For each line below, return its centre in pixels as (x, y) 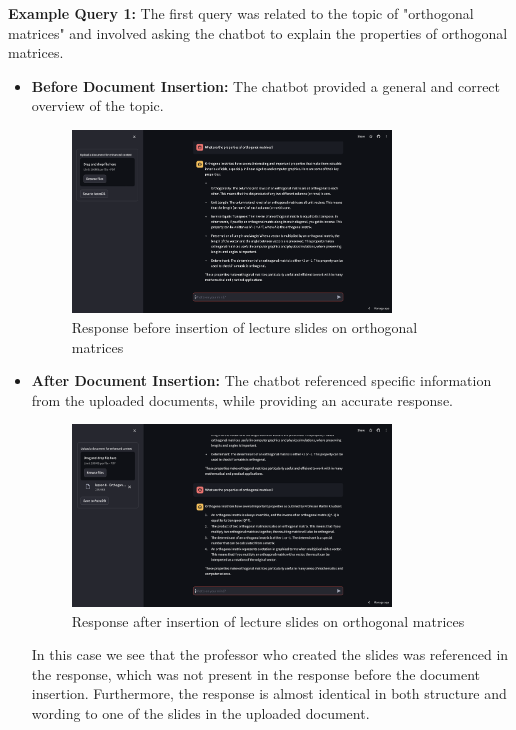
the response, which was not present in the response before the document (255, 673)
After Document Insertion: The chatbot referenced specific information (261, 380)
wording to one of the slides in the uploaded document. (200, 712)
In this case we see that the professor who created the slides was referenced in (270, 654)
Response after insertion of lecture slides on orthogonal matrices (268, 620)
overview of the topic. (97, 105)
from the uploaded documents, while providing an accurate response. (242, 399)
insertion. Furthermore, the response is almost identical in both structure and (269, 693)
